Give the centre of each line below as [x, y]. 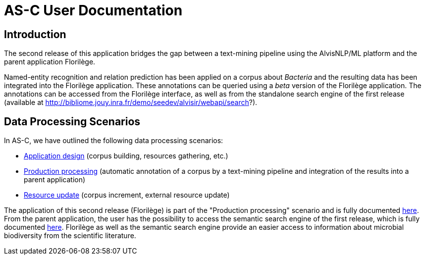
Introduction [35, 34]
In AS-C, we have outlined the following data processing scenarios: [114, 141]
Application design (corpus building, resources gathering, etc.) [126, 156]
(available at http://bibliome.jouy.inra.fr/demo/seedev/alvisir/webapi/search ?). [131, 103]
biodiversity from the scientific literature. [70, 236]
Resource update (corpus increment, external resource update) [127, 195]
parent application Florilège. [50, 62]
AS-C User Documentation [93, 10]
